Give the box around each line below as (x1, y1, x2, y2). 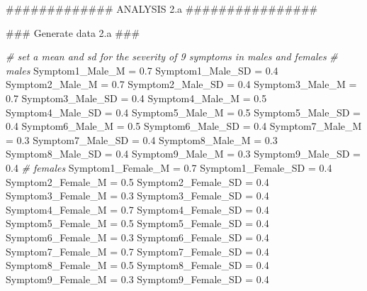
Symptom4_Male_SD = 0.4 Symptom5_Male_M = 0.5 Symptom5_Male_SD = (6, 104, 361, 119)
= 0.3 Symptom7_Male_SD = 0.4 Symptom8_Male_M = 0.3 (6, 132, 278, 147)
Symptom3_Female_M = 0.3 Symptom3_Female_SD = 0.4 (6, 188, 269, 203)
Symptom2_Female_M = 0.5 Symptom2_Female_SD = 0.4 (6, 174, 269, 189)
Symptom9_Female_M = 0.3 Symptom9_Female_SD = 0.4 (6, 271, 269, 286)
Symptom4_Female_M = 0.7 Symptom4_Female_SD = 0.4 (6, 202, 269, 216)
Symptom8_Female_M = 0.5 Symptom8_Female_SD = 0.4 (6, 258, 269, 273)
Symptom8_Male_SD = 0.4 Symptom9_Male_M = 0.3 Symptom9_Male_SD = (6, 146, 361, 161)
